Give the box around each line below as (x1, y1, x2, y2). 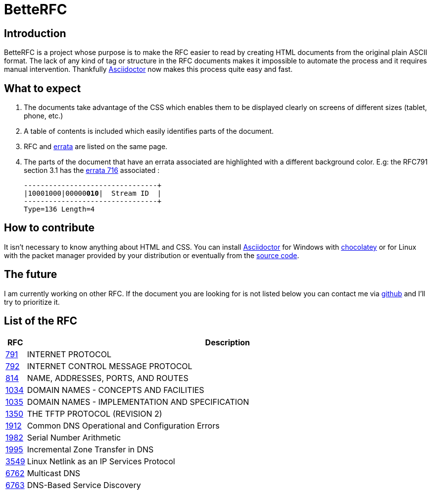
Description (205, 337, 250, 347)
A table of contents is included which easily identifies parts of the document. (24, 127, 274, 136)
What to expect (4, 82, 81, 95)
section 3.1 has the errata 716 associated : (24, 166, 160, 175)
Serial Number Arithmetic (27, 432, 121, 442)
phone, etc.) (24, 111, 63, 120)
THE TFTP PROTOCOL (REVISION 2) (27, 408, 162, 419)
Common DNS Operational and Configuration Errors (27, 420, 220, 431)
